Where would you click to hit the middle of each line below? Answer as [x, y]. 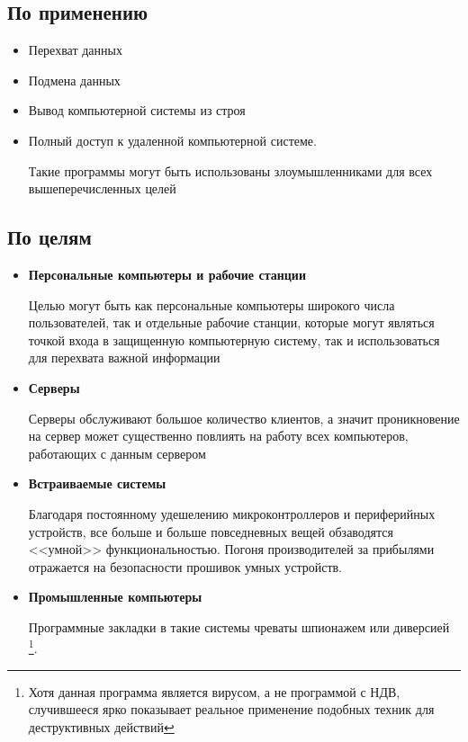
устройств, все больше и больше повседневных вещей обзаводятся [211, 531]
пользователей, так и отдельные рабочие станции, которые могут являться [231, 322]
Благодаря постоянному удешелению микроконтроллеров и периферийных [232, 513]
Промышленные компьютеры [115, 597]
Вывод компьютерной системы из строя [137, 110]
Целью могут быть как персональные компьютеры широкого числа [211, 304]
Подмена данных [74, 80]
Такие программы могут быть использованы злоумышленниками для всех [230, 170]
